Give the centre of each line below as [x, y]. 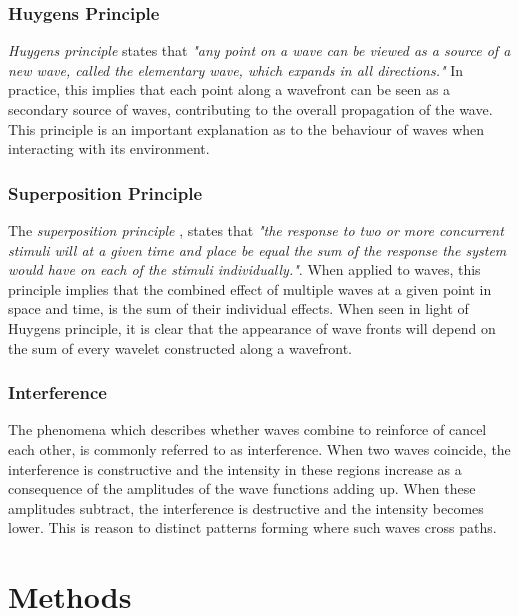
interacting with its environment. [109, 148]
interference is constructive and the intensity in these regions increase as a [235, 468]
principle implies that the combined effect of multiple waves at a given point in [250, 288]
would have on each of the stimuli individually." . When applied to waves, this [244, 269]
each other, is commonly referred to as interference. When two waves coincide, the [259, 448]
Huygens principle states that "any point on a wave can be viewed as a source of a [259, 50]
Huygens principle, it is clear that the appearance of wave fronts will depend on [252, 327]
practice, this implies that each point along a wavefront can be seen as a [229, 89]
